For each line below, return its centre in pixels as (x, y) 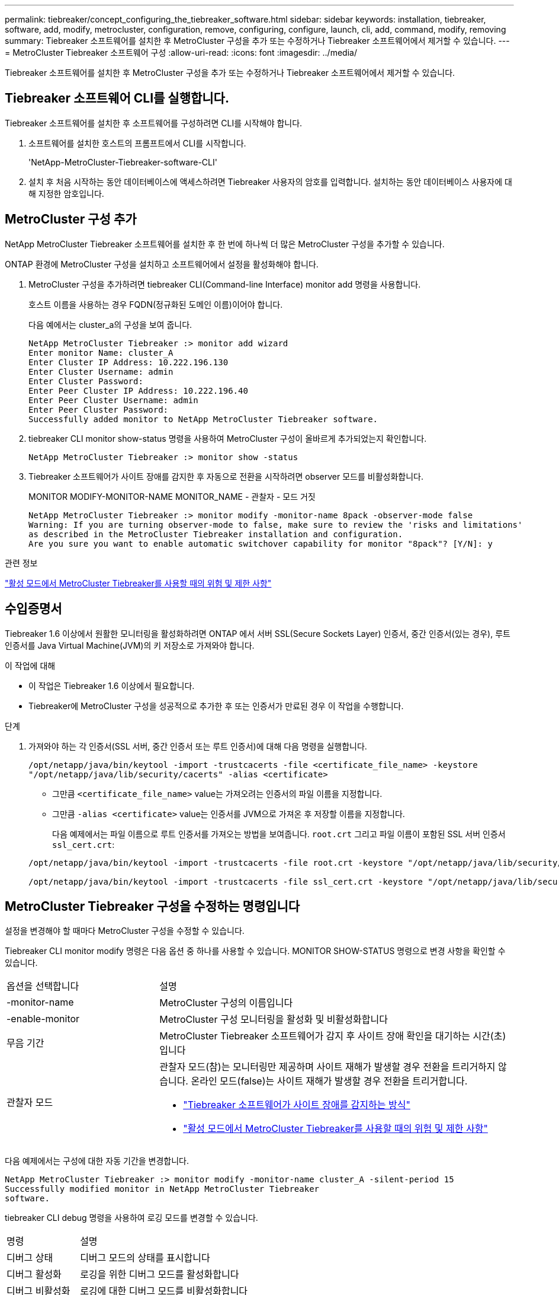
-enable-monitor (43, 1019)
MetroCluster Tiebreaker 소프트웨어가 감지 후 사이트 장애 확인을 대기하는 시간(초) (333, 1036)
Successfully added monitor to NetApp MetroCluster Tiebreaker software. (203, 419)
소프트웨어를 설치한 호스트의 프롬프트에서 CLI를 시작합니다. (137, 143)
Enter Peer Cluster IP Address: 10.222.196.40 (138, 390)
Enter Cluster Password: (86, 381)
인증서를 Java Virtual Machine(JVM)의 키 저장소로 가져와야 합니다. (130, 645)
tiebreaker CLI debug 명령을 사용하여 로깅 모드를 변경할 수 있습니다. (131, 1218)
